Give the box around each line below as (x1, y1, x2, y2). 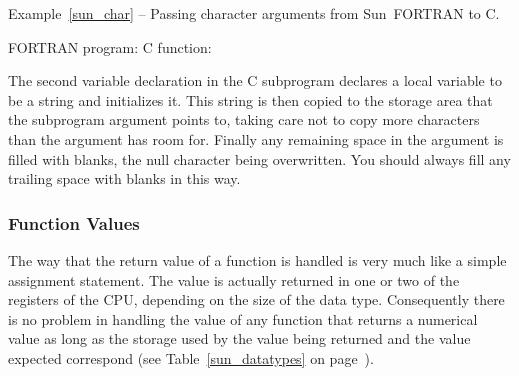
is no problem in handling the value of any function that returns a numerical (8, 308, 478, 329)
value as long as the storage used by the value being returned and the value (8, 328, 471, 349)
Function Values (8, 210, 140, 235)
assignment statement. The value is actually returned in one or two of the (8, 269, 460, 290)
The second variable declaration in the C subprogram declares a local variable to (8, 70, 502, 91)
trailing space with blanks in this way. (8, 168, 241, 189)
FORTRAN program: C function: (8, 36, 212, 57)
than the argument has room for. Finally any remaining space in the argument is (8, 128, 504, 149)
